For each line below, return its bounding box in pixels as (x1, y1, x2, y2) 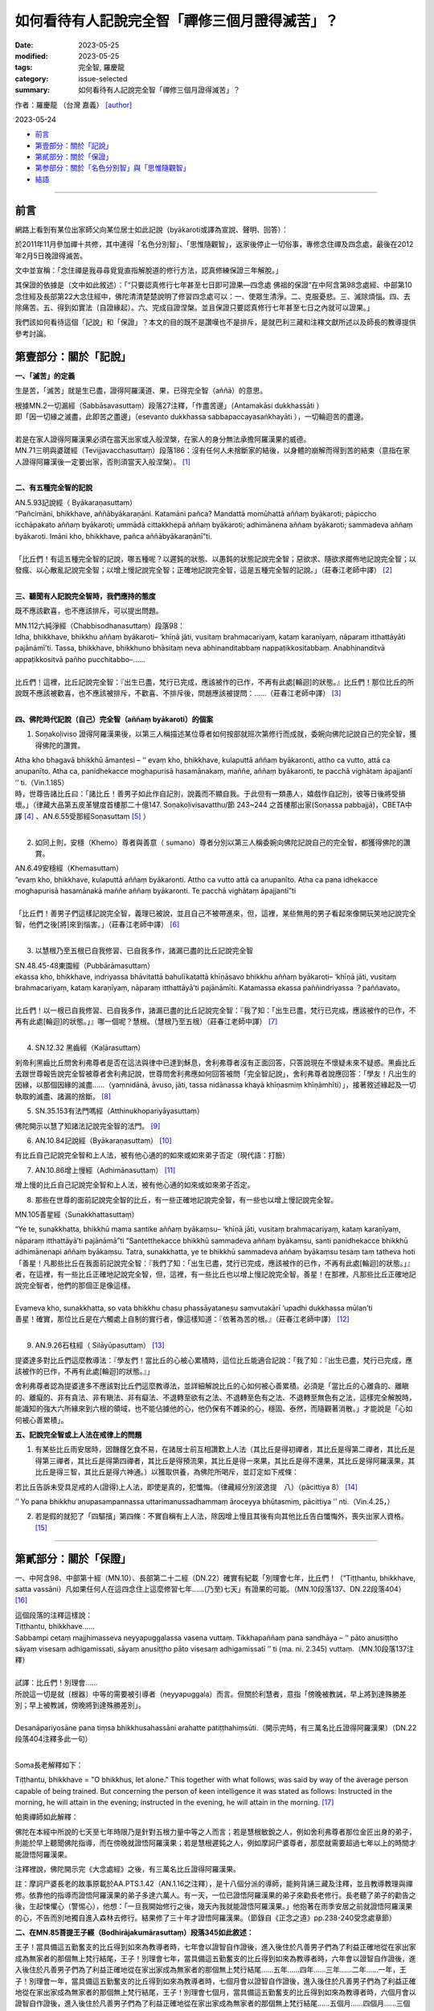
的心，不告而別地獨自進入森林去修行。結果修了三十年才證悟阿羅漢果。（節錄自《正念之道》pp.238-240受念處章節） (14, 1913, 397, 1923)
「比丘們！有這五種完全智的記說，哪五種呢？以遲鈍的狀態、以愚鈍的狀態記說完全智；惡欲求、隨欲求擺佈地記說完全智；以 (14, 553, 416, 563)
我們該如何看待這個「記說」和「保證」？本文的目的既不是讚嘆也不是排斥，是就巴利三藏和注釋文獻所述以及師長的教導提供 (14, 318, 416, 327)
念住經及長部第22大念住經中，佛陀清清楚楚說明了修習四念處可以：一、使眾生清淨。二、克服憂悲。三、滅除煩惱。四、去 (14, 291, 411, 301)
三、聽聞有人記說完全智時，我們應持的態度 (14, 591, 156, 601)
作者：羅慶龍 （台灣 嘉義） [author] (14, 100, 133, 109)
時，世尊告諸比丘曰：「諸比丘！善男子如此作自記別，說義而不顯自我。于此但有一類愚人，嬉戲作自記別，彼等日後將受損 (14, 789, 406, 799)
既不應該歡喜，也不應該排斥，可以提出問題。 (14, 606, 163, 615)
